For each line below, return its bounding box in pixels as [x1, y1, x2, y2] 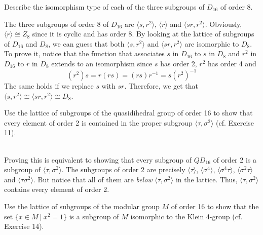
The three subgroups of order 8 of [4, 18, 109, 29]
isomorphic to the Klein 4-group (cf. [130, 211, 243, 221]
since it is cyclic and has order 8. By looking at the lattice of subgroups [32, 28, 254, 39]
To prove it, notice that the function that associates [4, 48, 165, 59]
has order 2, [160, 58, 197, 68]
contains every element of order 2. [4, 184, 109, 194]
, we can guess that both [48, 38, 125, 49]
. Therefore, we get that [124, 81, 198, 91]
